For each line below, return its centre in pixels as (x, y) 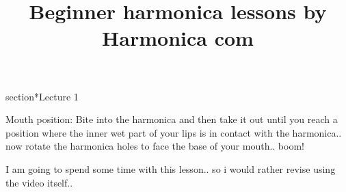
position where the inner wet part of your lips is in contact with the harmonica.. (174, 132)
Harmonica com (178, 38)
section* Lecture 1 (42, 96)
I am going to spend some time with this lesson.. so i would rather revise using (171, 168)
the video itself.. (39, 182)
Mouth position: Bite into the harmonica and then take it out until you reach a (172, 119)
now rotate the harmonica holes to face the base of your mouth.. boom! (155, 146)
